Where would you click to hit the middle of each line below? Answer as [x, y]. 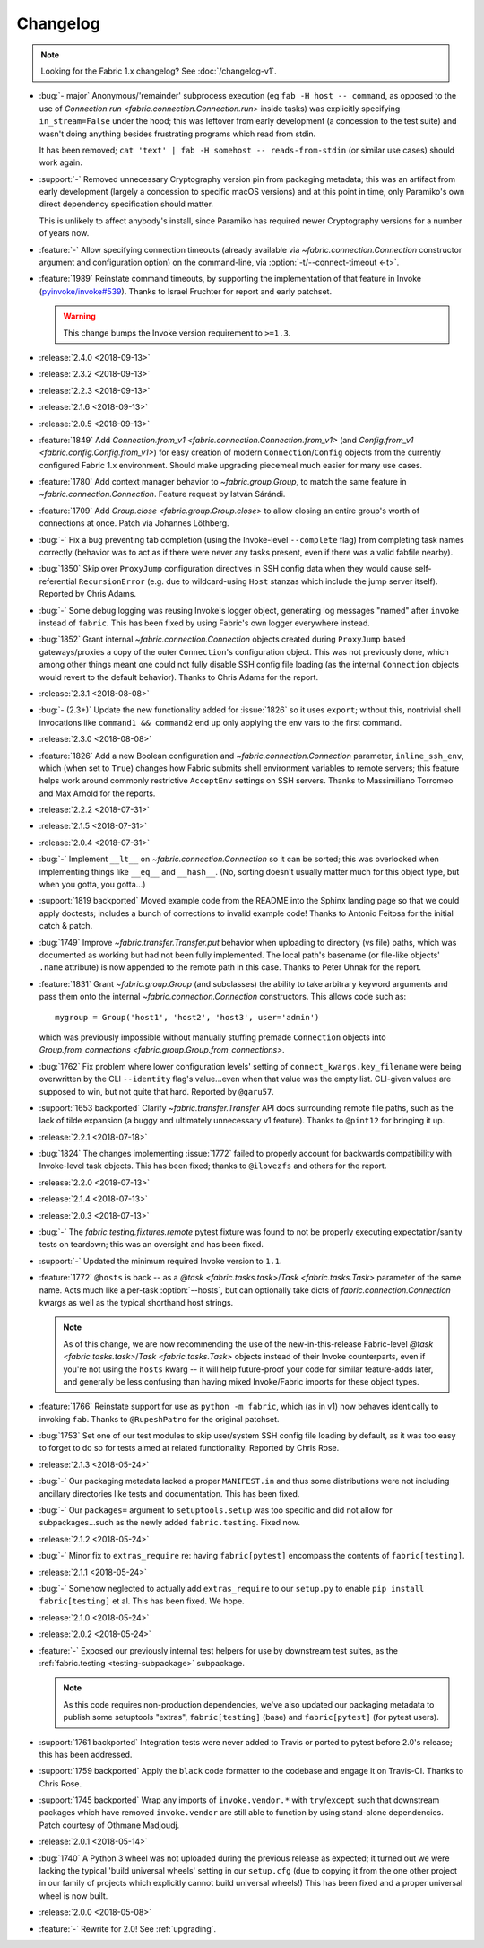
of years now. [64, 233]
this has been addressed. [86, 1754]
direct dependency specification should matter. [126, 204]
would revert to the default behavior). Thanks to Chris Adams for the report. [178, 677]
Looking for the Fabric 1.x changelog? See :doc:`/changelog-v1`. [159, 71]
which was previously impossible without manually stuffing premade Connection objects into [212, 1037]
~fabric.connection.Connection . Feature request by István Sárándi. [162, 494]
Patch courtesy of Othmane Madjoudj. [109, 1825]
